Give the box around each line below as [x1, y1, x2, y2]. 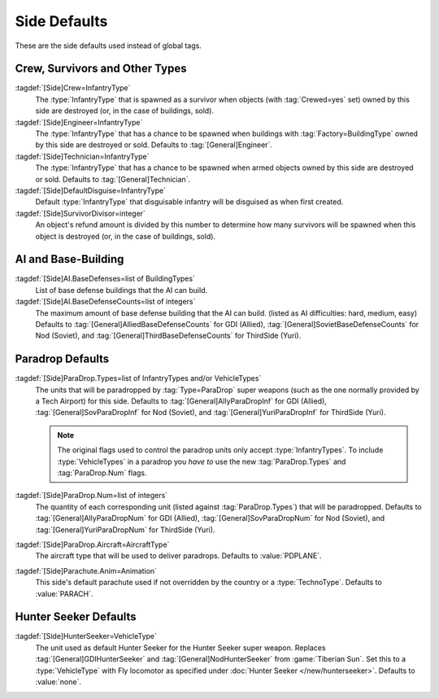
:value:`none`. [35, 677, 81, 687]
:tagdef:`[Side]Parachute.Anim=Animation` [15, 566, 158, 575]
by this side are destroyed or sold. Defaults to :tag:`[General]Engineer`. [35, 140, 272, 150]
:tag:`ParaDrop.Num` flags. [57, 468, 147, 478]
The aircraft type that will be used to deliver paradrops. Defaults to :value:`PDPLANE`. [35, 551, 322, 561]
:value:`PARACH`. [35, 588, 93, 598]
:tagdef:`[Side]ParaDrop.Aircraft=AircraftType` [15, 540, 170, 549]
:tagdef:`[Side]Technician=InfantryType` [15, 151, 150, 161]
